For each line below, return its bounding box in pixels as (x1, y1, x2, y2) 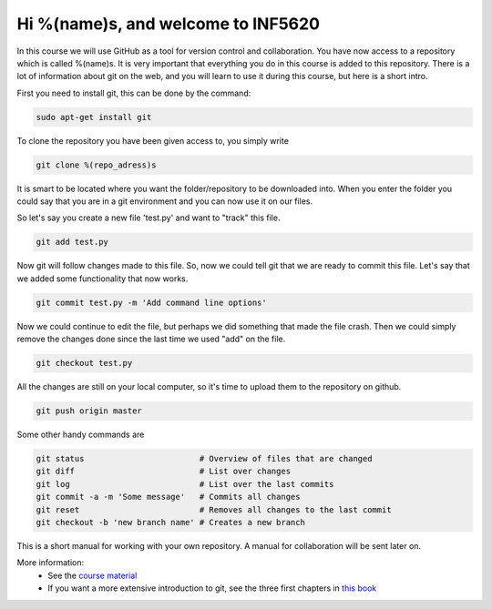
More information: (16, 557, 85, 568)
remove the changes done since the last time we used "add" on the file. (16, 333, 286, 345)
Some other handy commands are (16, 429, 145, 441)
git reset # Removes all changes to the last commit (36, 504, 392, 514)
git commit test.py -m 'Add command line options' (36, 297, 268, 308)
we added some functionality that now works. (16, 273, 189, 284)
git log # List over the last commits (36, 479, 334, 489)
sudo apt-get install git (36, 112, 152, 122)
